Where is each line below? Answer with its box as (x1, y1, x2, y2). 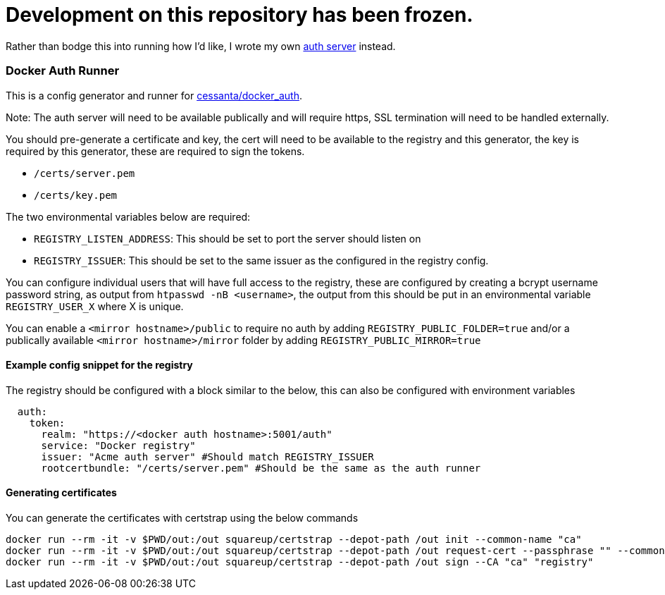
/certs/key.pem (34, 189, 118, 201)
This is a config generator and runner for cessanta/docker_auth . (6, 89, 302, 102)
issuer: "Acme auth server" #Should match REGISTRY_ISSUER (41, 450, 374, 462)
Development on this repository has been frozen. (6, 3, 473, 27)
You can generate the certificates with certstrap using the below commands (6, 511, 359, 524)
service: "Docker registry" (41, 439, 196, 451)
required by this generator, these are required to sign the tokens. (6, 145, 305, 157)
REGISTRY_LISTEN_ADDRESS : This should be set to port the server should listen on (34, 232, 421, 245)
